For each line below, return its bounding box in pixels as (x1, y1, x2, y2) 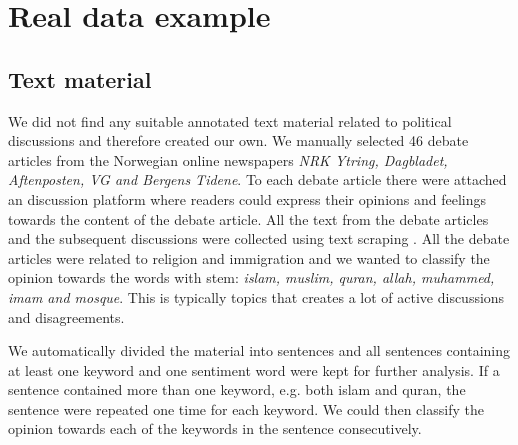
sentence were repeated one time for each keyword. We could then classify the (8, 398, 484, 419)
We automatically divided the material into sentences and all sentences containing (8, 340, 510, 361)
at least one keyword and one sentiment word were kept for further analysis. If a (8, 359, 500, 380)
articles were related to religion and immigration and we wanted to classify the (8, 247, 490, 268)
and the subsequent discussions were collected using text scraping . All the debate (8, 228, 510, 249)
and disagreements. (8, 306, 125, 327)
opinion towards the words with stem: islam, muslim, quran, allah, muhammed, (8, 267, 495, 288)
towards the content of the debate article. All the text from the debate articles (8, 208, 489, 229)
